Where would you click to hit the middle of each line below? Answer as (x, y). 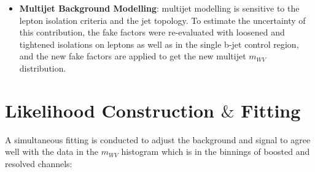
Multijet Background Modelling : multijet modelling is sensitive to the (159, 8)
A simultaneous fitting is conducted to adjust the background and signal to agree (158, 139)
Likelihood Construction (110, 110)
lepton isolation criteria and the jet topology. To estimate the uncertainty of (162, 20)
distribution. (43, 68)
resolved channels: (39, 163)
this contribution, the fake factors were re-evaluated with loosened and (152, 32)
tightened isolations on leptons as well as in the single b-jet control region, (159, 44)
